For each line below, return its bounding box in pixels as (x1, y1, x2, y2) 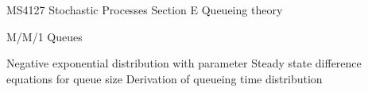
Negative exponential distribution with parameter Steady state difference (6, 55, 362, 71)
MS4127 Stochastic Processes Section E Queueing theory (6, 2, 283, 17)
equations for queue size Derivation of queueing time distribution (6, 70, 323, 86)
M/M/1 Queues (6, 28, 83, 44)
